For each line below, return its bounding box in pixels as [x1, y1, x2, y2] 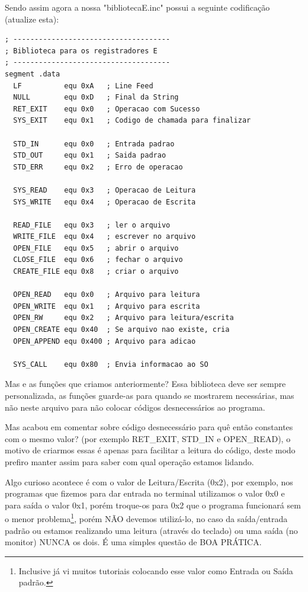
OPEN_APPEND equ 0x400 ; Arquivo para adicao [13, 337, 196, 345]
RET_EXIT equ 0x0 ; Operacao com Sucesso [13, 104, 200, 113]
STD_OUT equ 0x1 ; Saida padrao [13, 151, 166, 160]
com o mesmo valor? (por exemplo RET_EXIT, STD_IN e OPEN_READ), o [5, 432, 291, 444]
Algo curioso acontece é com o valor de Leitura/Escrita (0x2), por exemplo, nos [5, 475, 293, 488]
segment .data [5, 69, 60, 78]
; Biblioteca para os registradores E [5, 46, 158, 55]
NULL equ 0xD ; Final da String [13, 93, 179, 102]
